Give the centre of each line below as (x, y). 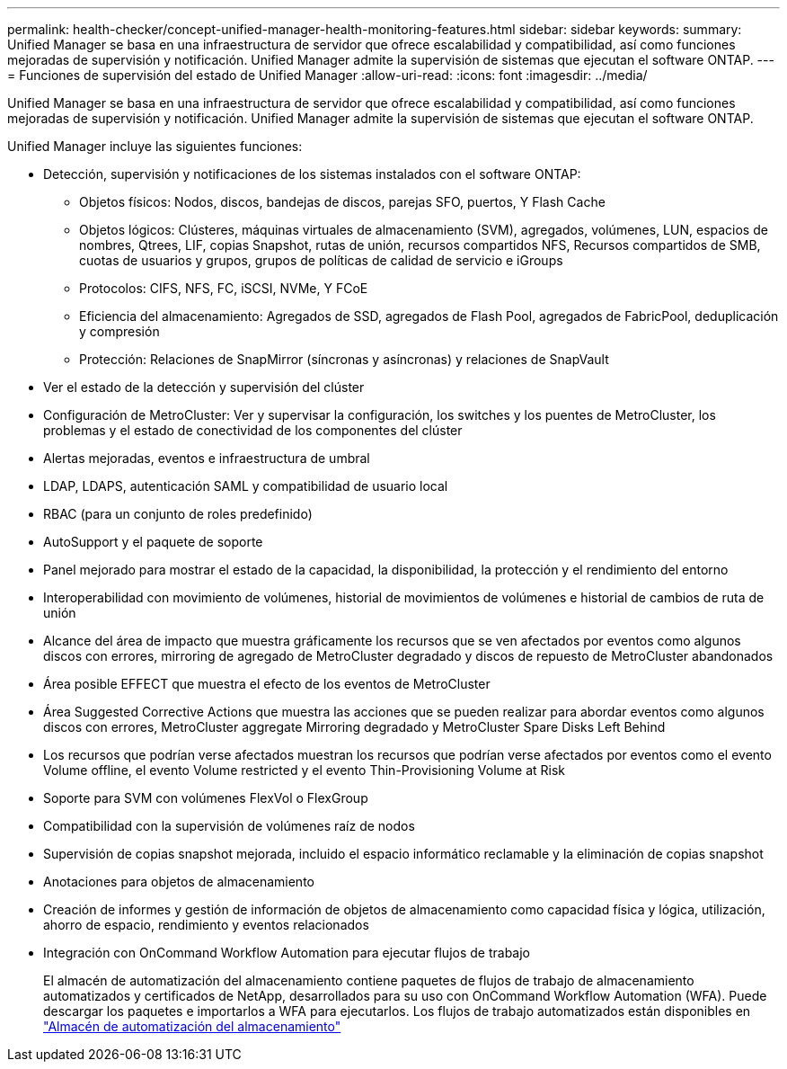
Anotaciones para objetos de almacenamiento (179, 882)
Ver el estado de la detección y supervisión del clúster (204, 387)
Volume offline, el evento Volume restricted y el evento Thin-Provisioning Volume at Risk (305, 770)
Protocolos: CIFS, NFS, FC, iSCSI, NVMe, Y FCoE (224, 288)
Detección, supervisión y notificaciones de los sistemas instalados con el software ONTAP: (312, 174)
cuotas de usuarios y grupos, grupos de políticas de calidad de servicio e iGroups (321, 260)
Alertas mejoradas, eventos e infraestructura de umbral (207, 458)
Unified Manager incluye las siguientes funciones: (155, 146)
